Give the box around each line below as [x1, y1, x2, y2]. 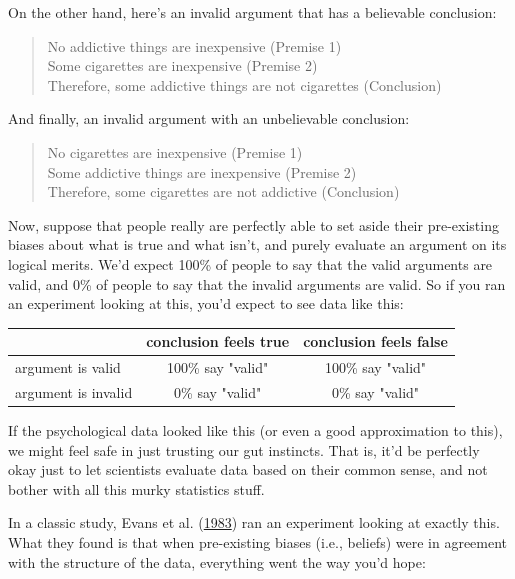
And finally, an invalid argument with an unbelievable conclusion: [8, 108, 410, 129]
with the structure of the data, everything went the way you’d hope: [8, 551, 426, 572]
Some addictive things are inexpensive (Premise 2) [47, 161, 357, 182]
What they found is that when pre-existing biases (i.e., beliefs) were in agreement [8, 531, 508, 552]
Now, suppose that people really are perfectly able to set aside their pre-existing [8, 214, 499, 235]
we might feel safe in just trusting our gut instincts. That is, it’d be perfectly [8, 439, 480, 460]
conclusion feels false [303, 331, 448, 352]
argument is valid [15, 357, 121, 378]
